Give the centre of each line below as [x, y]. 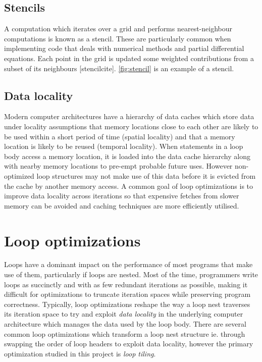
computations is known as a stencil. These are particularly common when [118, 38]
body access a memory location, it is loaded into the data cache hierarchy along [127, 156]
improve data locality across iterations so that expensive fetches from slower [122, 196]
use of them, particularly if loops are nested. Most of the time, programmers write [131, 274]
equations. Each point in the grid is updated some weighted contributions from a [129, 58]
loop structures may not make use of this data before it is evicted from [146, 175]
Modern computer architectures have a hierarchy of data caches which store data [129, 116]
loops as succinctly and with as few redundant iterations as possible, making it [126, 284]
